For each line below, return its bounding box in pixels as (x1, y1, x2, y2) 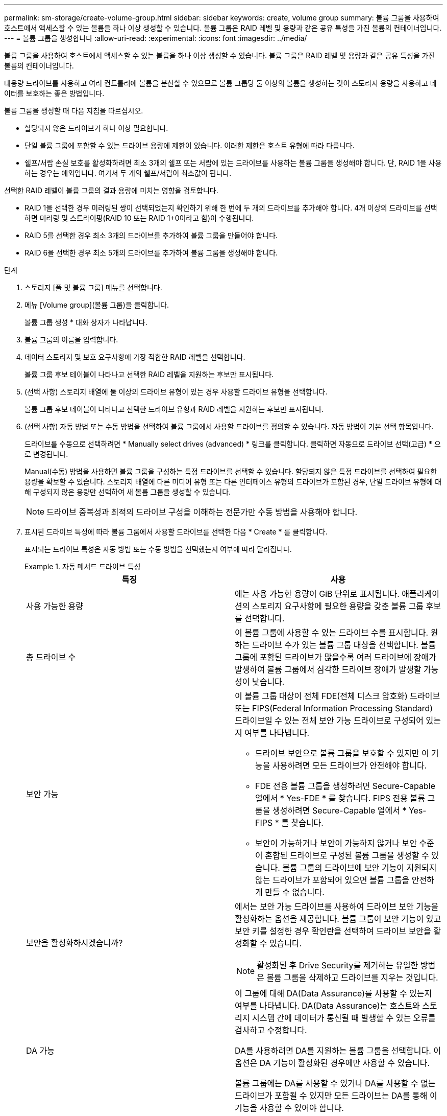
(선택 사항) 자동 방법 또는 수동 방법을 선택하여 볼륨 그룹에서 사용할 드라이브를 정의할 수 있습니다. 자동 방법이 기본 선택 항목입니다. (24, 422, 434, 431)
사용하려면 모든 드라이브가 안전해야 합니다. (272, 760, 427, 771)
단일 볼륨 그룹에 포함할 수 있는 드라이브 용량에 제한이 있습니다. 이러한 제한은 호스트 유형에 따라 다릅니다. (24, 141, 355, 150)
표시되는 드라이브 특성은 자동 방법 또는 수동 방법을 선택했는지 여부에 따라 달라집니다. (24, 545, 292, 553)
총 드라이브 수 (26, 652, 76, 662)
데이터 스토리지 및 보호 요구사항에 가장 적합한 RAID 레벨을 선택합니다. (24, 353, 245, 361)
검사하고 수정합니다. (235, 1025, 307, 1035)
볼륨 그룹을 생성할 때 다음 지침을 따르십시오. (4, 106, 143, 115)
